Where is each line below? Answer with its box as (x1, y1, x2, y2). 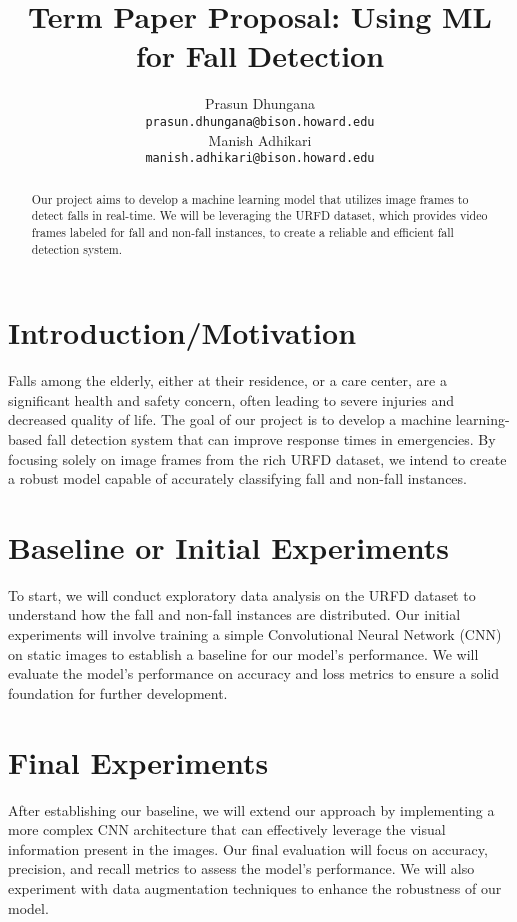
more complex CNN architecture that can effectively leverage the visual (8, 819, 446, 840)
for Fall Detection (135, 35, 385, 76)
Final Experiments (8, 741, 269, 782)
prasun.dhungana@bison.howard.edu (145, 114, 375, 129)
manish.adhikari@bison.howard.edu (145, 151, 375, 166)
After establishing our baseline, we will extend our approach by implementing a (8, 799, 495, 820)
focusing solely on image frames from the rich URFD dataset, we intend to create (8, 448, 507, 469)
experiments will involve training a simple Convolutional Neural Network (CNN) (8, 624, 502, 645)
